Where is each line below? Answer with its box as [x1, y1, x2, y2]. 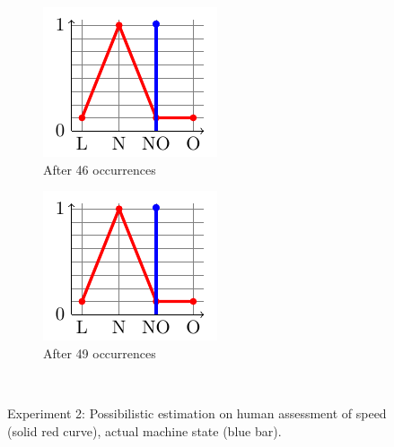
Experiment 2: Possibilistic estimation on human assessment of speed [7, 403, 387, 422]
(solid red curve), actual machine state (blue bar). [7, 421, 282, 440]
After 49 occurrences [43, 343, 156, 362]
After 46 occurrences [43, 159, 156, 178]
